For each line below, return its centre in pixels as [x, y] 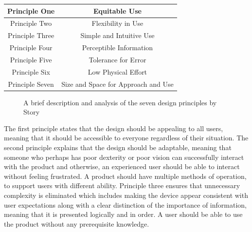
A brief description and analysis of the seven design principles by [120, 102]
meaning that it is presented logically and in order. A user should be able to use [123, 214]
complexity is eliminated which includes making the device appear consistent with [126, 195]
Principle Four [31, 48]
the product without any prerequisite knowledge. [77, 223]
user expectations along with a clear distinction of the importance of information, [125, 204]
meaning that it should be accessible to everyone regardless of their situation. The [126, 138]
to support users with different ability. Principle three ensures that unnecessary [122, 185]
